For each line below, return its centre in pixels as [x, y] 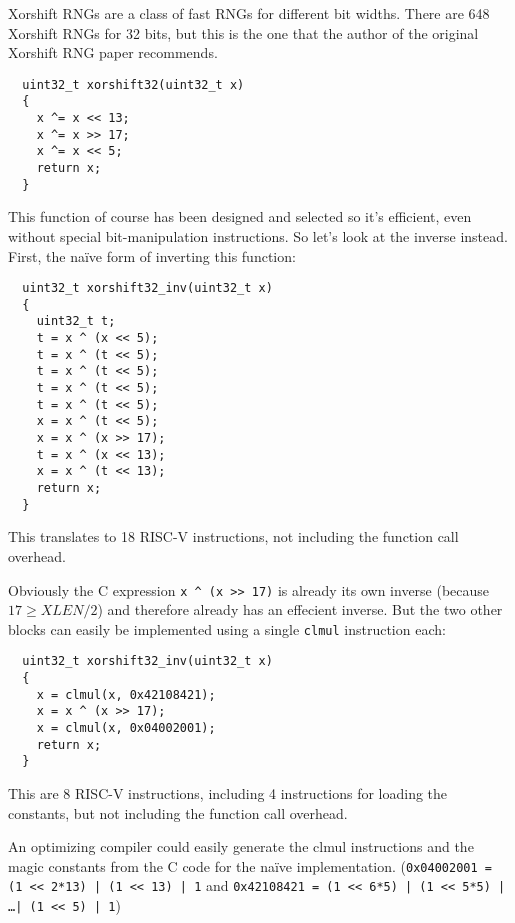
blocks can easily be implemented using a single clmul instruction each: [227, 628]
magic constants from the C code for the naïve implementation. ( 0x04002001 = [250, 865]
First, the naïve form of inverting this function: [152, 255]
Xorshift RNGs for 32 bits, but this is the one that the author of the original [243, 32]
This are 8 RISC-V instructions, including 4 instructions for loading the [228, 793]
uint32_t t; [76, 321]
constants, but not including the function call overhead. [178, 812]
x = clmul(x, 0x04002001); [126, 728]
